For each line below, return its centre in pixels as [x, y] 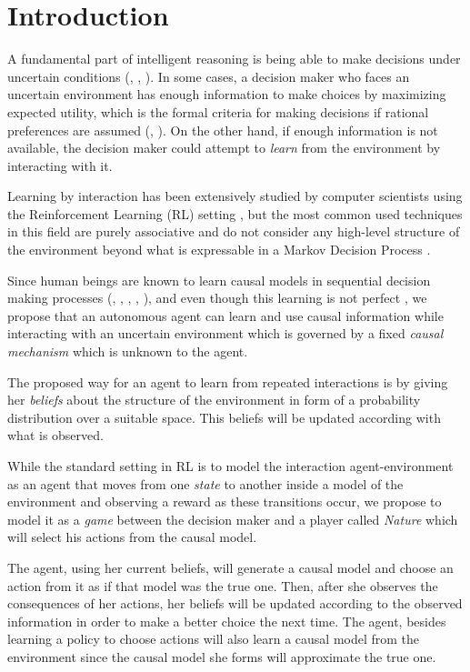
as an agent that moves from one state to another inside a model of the [205, 483]
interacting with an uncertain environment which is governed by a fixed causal [225, 333]
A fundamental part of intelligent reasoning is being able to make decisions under [234, 59]
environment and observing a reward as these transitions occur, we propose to [225, 501]
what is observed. [55, 435]
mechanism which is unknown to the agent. [128, 351]
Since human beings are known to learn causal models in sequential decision [219, 280]
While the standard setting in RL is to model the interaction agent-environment [230, 466]
